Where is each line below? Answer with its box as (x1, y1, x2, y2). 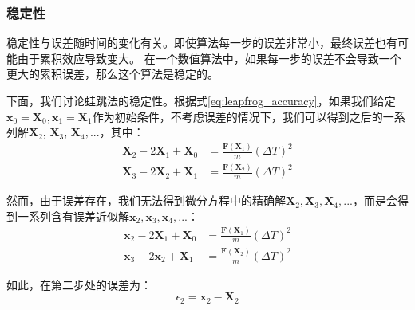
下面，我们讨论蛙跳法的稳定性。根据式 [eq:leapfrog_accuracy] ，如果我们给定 (6, 92, 396, 108)
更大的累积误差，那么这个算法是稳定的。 (6, 65, 219, 82)
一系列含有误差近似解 (17, 207, 129, 224)
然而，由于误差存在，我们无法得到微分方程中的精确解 (6, 192, 286, 209)
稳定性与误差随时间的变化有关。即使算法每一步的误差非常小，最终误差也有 (6, 34, 397, 51)
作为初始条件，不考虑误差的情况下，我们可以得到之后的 (92, 108, 383, 124)
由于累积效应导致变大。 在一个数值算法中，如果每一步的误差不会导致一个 (17, 49, 401, 66)
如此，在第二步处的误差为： (6, 276, 152, 292)
